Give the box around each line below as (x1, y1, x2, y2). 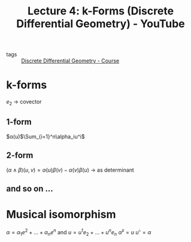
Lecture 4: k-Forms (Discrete (27, 4, 174, 18)
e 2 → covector (6, 98, 42, 106)
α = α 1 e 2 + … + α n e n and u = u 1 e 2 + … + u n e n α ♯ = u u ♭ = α (6, 227, 151, 237)
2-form (6, 150, 34, 160)
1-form (6, 117, 32, 127)
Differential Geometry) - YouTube (16, 17, 186, 31)
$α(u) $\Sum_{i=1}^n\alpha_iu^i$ (6, 133, 85, 140)
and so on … (6, 183, 54, 193)
